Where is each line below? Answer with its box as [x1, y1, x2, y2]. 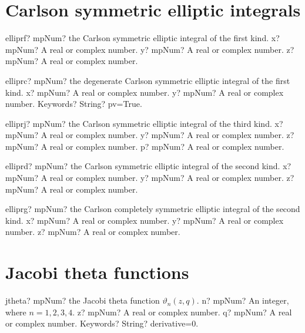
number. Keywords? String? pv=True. [5, 97, 142, 110]
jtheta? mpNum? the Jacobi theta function [5, 294, 160, 307]
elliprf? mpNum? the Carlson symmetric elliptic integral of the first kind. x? [5, 32, 280, 44]
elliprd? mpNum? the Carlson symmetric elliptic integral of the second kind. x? [5, 160, 291, 172]
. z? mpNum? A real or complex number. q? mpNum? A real [72, 305, 292, 318]
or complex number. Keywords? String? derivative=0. [5, 317, 199, 329]
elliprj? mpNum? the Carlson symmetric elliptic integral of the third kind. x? [5, 117, 283, 129]
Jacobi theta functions [5, 260, 189, 284]
